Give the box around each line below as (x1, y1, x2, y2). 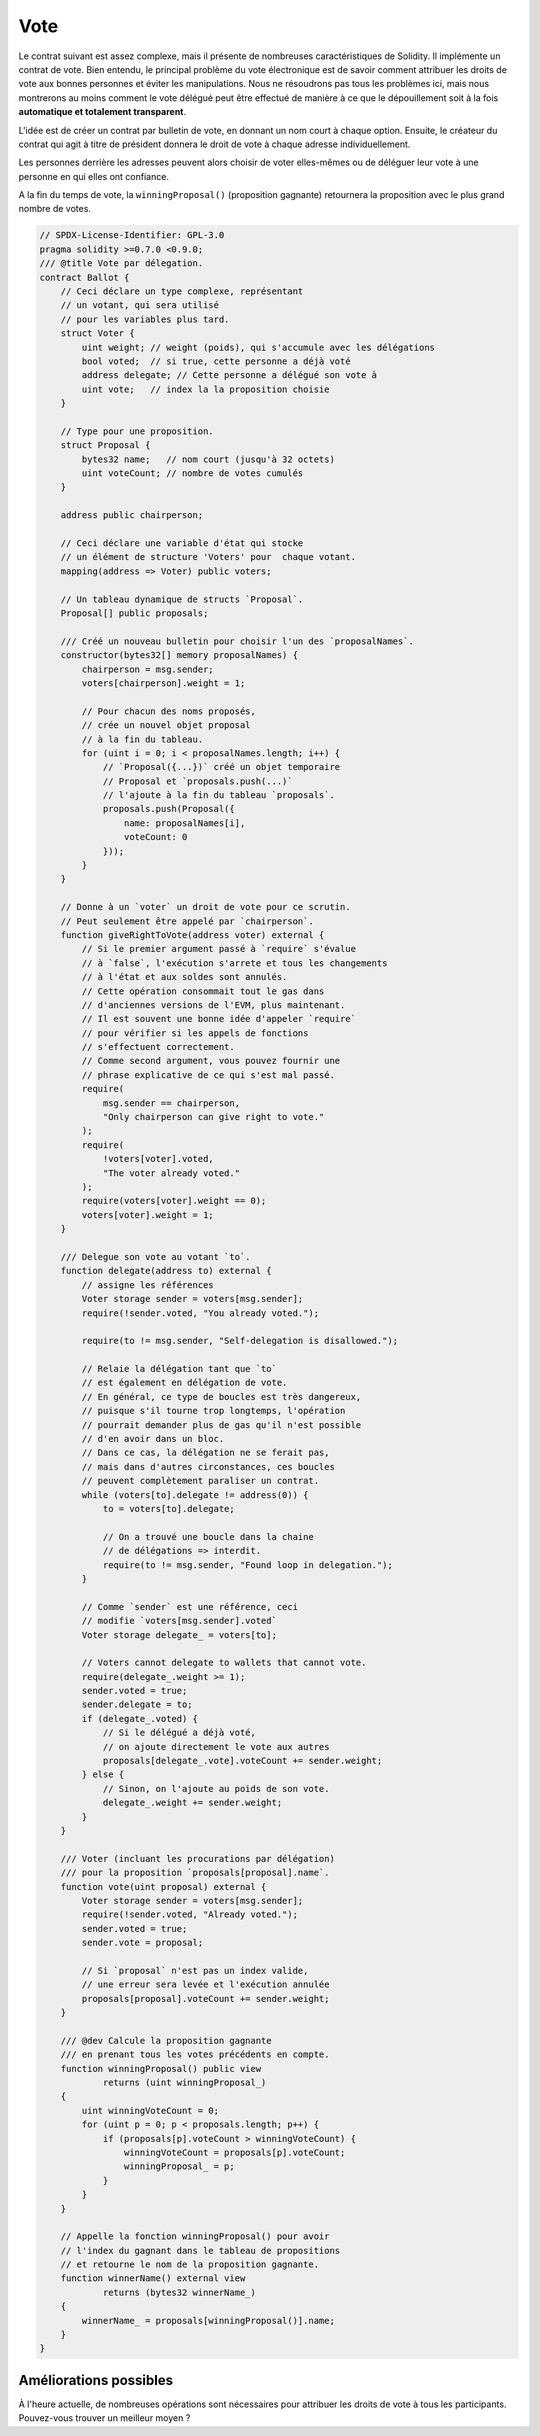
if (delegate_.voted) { (81, 1713, 199, 1724)
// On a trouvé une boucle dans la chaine (102, 1531, 314, 1542)
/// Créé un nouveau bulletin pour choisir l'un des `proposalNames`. (60, 635, 415, 647)
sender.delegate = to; (81, 1699, 194, 1710)
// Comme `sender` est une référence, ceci (81, 1601, 299, 1612)
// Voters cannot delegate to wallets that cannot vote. (81, 1657, 367, 1669)
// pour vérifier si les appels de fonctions (81, 1027, 309, 1039)
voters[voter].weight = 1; (81, 1209, 214, 1220)
